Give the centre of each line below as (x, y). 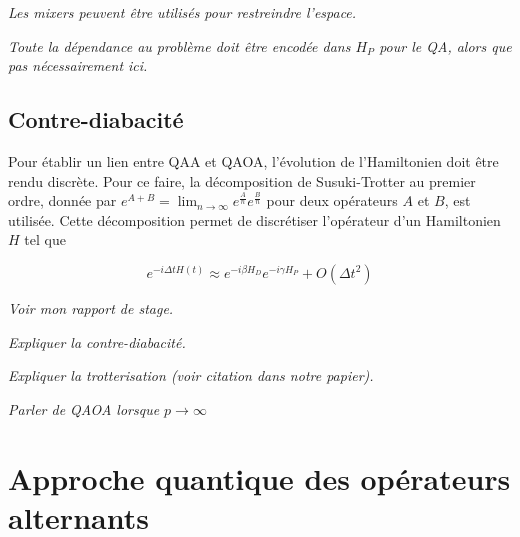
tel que (45, 239)
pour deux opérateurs (332, 200)
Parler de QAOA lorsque (84, 408)
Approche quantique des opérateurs (259, 477)
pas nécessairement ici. (78, 65)
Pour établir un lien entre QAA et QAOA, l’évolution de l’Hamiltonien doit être (253, 160)
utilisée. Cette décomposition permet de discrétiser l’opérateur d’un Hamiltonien (254, 219)
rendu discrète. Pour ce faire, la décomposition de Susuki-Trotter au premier (242, 180)
